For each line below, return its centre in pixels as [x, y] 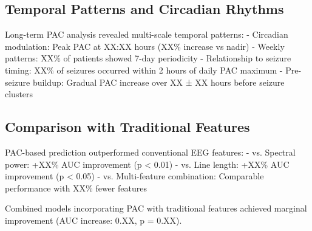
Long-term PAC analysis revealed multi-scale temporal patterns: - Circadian [147, 34]
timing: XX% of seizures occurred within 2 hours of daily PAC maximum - [144, 70]
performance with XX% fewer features [76, 188]
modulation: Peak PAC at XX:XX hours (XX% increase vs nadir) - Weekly [145, 46]
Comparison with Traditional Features [127, 127]
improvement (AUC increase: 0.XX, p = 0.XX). [93, 220]
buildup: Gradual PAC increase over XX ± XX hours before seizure [158, 82]
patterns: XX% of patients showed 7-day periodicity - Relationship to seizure [148, 58]
